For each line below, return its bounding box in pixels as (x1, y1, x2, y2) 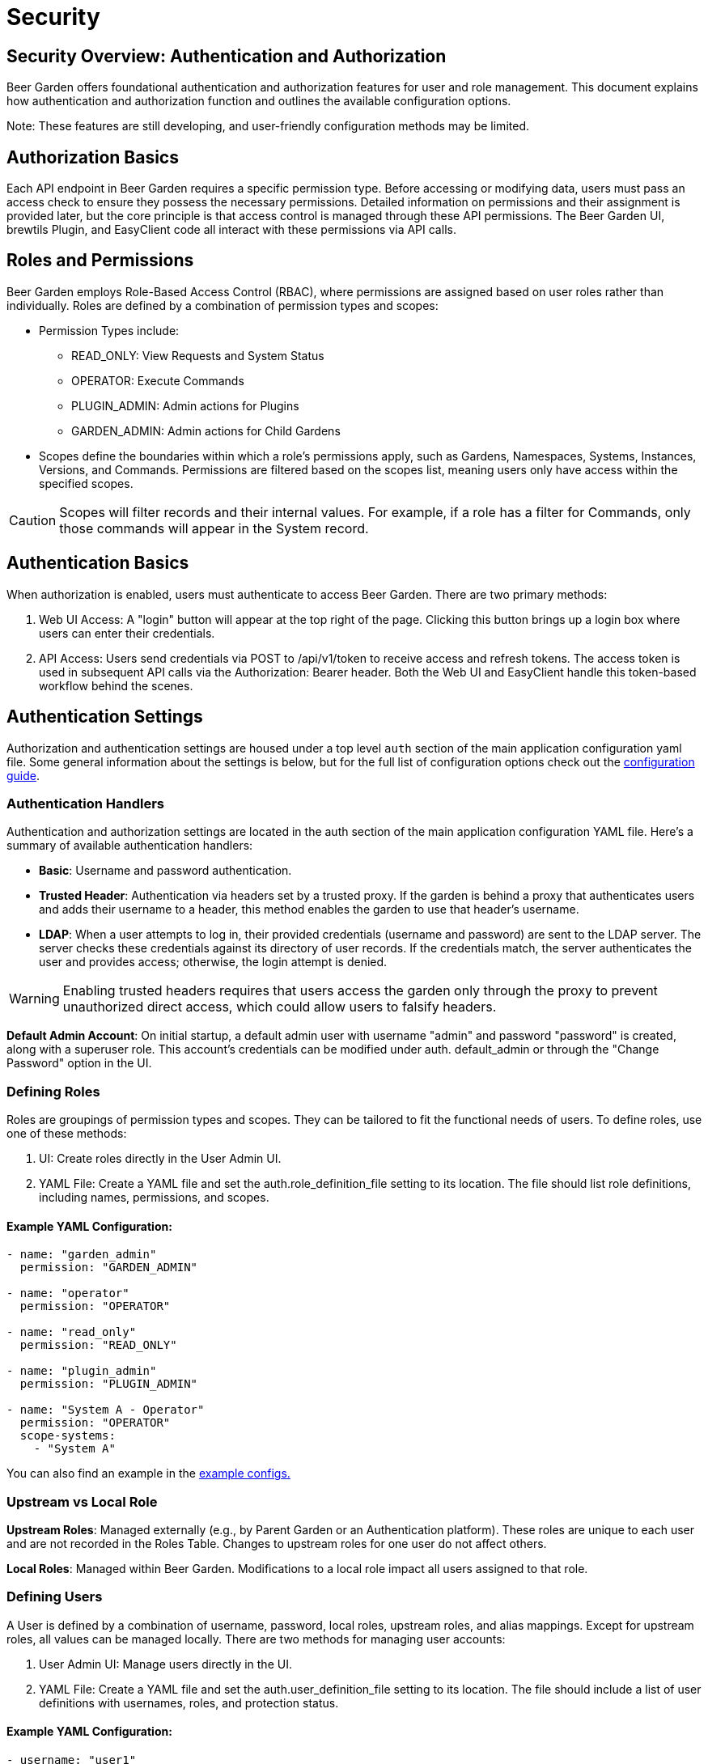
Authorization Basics (6, 146, 179, 167)
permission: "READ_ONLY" (19, 1338, 177, 1352)
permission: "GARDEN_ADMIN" (19, 1261, 198, 1274)
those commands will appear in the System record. (59, 519, 369, 536)
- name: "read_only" (6, 1325, 137, 1339)
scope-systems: (19, 1429, 116, 1443)
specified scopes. (39, 476, 134, 490)
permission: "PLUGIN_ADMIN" (19, 1377, 198, 1391)
